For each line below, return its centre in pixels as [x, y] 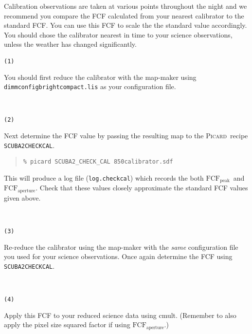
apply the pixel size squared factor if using [67, 325]
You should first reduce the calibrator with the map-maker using [100, 77]
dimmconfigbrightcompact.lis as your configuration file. [90, 86]
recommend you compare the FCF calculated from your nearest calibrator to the [124, 15]
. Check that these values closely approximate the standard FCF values [142, 188]
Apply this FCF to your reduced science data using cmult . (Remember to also [120, 315]
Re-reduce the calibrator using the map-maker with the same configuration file [121, 247]
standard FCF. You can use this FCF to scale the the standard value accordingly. [126, 25]
